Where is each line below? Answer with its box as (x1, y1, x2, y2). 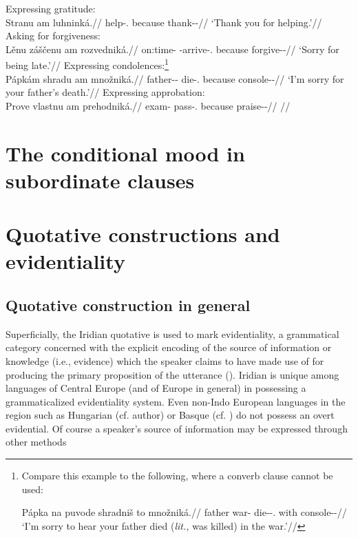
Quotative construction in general (6, 294, 251, 315)
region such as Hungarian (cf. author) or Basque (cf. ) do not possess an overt (6, 408, 335, 422)
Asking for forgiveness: (6, 28, 101, 43)
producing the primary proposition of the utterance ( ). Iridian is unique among (6, 367, 339, 381)
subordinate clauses (6, 166, 195, 194)
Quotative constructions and (6, 220, 280, 248)
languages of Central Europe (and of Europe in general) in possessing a (6, 381, 306, 395)
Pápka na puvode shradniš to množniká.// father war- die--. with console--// (21, 505, 347, 519)
